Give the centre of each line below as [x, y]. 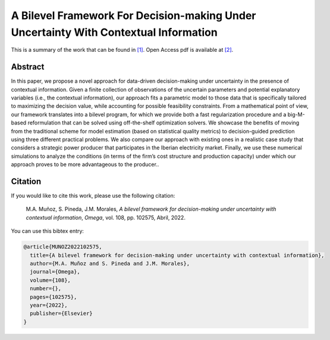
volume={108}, [51, 280]
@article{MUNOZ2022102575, [63, 247]
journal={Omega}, [55, 272]
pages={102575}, [54, 297]
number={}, [46, 288]
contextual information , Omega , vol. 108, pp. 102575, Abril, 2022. [106, 217]
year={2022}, [49, 305]
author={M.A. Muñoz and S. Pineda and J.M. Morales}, [110, 263]
